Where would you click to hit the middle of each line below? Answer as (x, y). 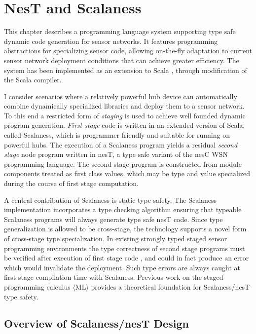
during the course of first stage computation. (71, 183)
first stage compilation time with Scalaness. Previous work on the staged (114, 277)
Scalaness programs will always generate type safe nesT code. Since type (113, 219)
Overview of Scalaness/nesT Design (96, 323)
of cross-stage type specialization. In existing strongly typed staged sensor (116, 238)
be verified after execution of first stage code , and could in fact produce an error (127, 258)
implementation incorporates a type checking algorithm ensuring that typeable (123, 209)
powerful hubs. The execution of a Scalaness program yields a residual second (121, 144)
